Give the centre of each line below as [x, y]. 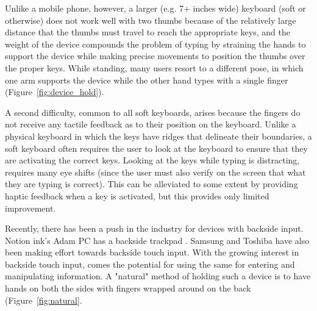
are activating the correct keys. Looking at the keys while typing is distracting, [152, 160]
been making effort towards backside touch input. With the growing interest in [152, 252]
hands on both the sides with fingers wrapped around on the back [128, 288]
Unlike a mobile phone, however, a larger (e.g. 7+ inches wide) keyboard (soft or [155, 8]
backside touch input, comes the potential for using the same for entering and [150, 264]
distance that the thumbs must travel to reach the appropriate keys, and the [148, 32]
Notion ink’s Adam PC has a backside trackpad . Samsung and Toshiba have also [157, 240]
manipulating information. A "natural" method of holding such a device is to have [158, 276]
